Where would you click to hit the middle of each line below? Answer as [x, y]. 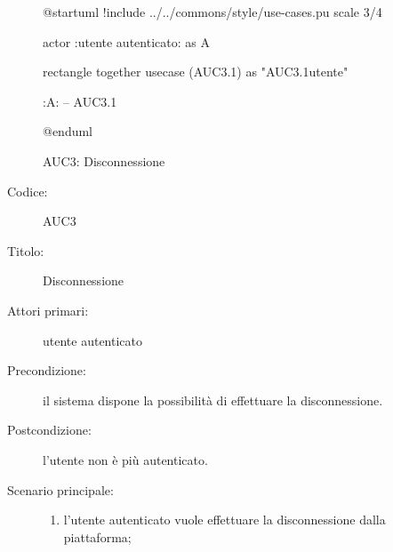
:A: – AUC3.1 [80, 101]
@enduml [68, 131]
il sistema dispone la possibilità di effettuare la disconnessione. [213, 400]
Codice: [28, 191]
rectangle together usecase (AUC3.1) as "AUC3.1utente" [196, 72]
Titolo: [26, 250]
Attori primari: [48, 310]
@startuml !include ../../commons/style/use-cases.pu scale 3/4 [213, 12]
